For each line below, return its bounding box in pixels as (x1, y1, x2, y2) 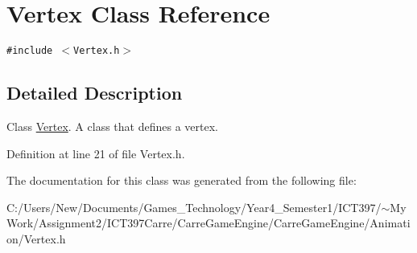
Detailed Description (6, 80, 183, 105)
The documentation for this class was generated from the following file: (6, 172, 357, 189)
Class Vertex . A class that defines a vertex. (6, 117, 218, 134)
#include (6, 45, 53, 57)
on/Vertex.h (6, 230, 66, 247)
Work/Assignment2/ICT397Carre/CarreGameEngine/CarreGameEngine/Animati (6, 214, 411, 231)
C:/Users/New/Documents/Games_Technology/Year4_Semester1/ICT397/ (6, 198, 382, 215)
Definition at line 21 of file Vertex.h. (6, 145, 185, 161)
